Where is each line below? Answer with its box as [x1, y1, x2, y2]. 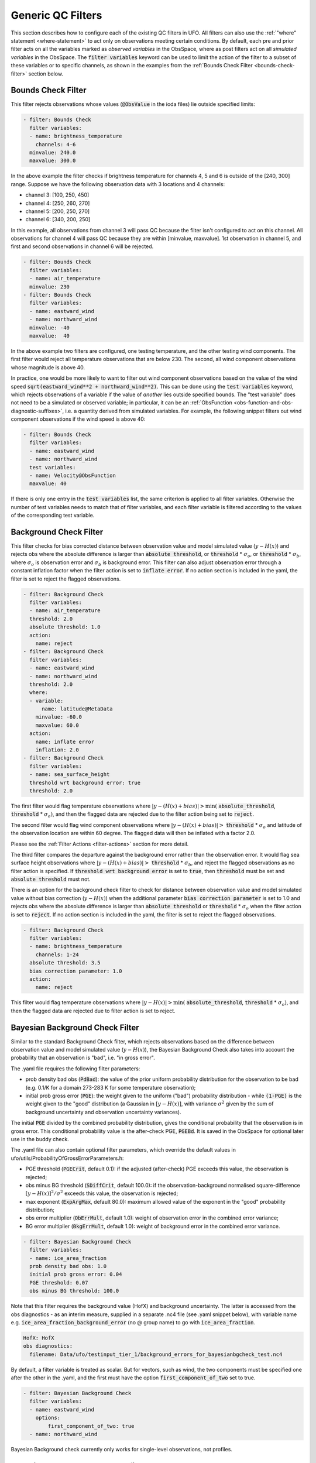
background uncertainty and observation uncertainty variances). [25, 1108, 181, 1115]
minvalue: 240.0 [29, 149, 76, 156]
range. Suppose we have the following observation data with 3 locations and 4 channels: [11, 180, 225, 187]
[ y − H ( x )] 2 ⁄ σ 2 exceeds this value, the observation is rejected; [25, 1189, 178, 1197]
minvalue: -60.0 [35, 714, 82, 720]
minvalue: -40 [29, 324, 70, 331]
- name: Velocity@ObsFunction [29, 472, 116, 479]
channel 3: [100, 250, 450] [25, 191, 90, 198]
